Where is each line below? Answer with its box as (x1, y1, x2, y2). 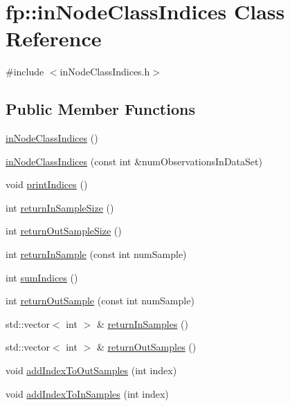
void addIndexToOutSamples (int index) (6, 363, 177, 378)
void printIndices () (6, 177, 88, 192)
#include (6, 64, 44, 79)
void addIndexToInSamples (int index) (6, 386, 169, 400)
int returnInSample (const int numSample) (6, 247, 187, 261)
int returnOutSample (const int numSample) (6, 293, 194, 308)
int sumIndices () (6, 270, 78, 284)
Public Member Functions (6, 98, 195, 120)
